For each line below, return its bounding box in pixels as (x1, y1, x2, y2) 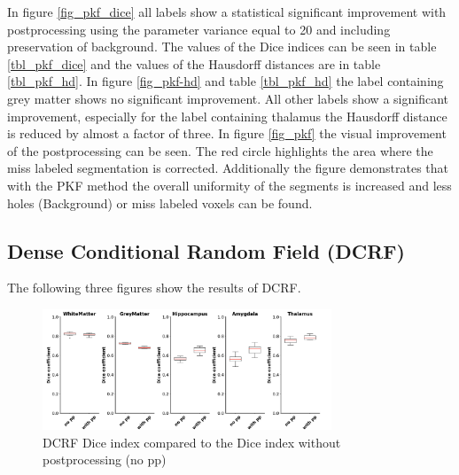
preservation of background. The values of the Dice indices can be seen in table (7, 37, 437, 56)
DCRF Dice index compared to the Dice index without (43, 432, 341, 451)
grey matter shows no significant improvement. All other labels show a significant (7, 89, 448, 107)
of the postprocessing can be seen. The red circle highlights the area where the (7, 141, 433, 160)
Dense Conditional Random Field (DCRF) (7, 237, 405, 264)
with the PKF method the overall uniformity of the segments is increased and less (7, 175, 452, 194)
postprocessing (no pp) (43, 450, 167, 469)
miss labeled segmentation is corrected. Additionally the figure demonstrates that (7, 159, 448, 177)
